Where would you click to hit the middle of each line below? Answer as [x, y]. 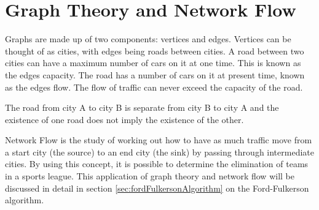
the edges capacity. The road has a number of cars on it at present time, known [155, 74]
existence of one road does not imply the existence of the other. [124, 119]
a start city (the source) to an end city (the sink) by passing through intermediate [159, 152]
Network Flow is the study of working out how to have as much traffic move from [159, 140]
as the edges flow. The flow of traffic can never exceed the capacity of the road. [154, 87]
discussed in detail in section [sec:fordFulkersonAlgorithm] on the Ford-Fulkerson [157, 188]
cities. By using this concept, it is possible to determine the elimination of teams [157, 164]
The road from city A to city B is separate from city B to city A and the [142, 107]
